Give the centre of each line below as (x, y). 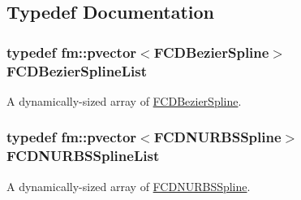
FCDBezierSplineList (77, 70)
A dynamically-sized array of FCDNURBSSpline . (129, 186)
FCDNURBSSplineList (83, 156)
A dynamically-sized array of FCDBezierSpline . (124, 100)
